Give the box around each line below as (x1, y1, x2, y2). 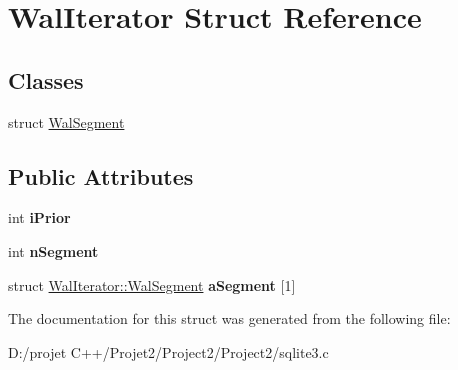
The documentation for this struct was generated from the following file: (8, 308, 451, 329)
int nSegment (8, 240, 99, 261)
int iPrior (8, 207, 71, 228)
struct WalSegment (8, 111, 125, 132)
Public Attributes (8, 160, 194, 191)
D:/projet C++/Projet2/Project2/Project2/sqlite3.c (8, 341, 329, 362)
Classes (8, 64, 84, 95)
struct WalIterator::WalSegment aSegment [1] (8, 274, 296, 295)
